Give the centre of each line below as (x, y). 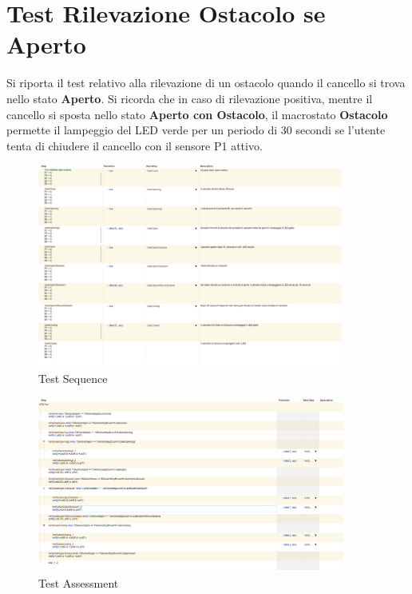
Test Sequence (73, 379)
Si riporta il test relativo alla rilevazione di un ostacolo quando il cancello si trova (206, 83)
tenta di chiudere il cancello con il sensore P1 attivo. (135, 145)
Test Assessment (79, 583)
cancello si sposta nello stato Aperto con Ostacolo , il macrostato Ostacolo (197, 114)
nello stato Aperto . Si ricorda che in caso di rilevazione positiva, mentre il (190, 98)
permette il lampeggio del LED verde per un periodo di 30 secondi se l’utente (196, 130)
